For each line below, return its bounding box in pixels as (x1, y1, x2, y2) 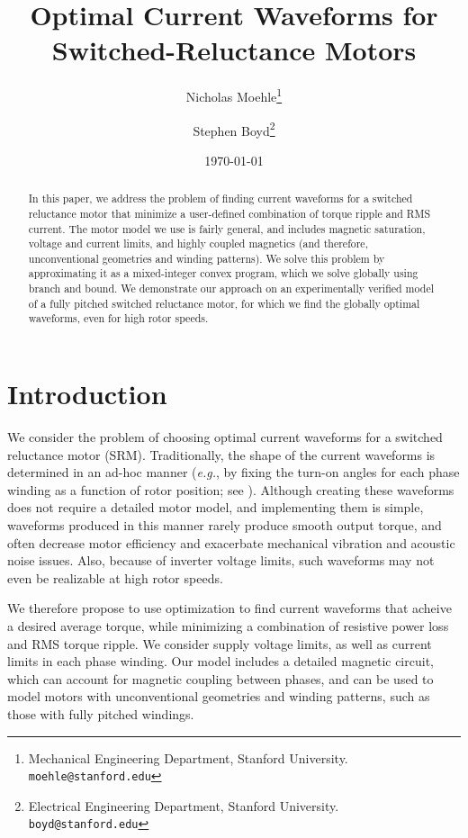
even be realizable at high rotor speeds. (7, 568, 223, 587)
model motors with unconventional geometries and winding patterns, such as (7, 687, 430, 706)
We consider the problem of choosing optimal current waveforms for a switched (7, 428, 443, 446)
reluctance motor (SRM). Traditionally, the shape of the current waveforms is (7, 445, 436, 464)
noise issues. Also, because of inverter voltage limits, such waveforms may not (7, 551, 435, 570)
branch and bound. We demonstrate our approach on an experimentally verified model (28, 281, 434, 296)
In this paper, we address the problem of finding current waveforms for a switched (28, 191, 413, 206)
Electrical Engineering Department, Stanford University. (28, 796, 339, 815)
